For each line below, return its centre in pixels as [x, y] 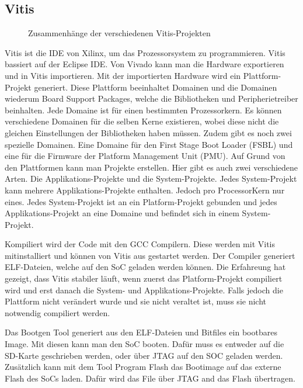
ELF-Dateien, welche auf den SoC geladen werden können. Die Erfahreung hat [145, 267]
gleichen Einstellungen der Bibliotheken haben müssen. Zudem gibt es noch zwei [148, 132]
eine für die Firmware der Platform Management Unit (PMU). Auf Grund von [145, 156]
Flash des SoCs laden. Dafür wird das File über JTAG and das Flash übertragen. [150, 378]
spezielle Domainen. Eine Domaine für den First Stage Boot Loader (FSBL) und [149, 144]
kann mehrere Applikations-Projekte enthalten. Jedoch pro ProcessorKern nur [145, 190]
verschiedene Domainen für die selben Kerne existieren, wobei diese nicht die [142, 121]
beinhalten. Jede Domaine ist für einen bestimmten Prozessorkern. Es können [143, 110]
